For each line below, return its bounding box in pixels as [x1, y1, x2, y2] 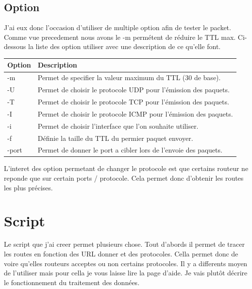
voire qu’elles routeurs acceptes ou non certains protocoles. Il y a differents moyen [4, 258, 248, 268]
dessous [4, 41, 26, 51]
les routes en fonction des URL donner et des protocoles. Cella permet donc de [4, 248, 238, 258]
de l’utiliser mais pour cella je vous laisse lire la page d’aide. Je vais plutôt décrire [4, 268, 248, 278]
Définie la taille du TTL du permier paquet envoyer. [37, 133, 193, 143]
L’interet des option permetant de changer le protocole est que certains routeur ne [4, 163, 249, 173]
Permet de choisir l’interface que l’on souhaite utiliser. [37, 120, 199, 131]
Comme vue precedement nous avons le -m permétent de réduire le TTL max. [4, 32, 236, 42]
